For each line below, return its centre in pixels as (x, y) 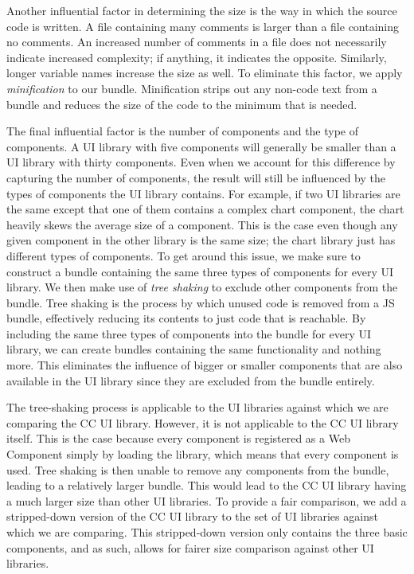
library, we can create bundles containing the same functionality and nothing (194, 349)
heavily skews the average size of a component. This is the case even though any (202, 224)
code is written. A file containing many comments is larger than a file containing (203, 26)
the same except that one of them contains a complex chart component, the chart (205, 209)
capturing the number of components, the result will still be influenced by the (196, 177)
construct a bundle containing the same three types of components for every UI (200, 271)
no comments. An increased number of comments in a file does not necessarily (197, 42)
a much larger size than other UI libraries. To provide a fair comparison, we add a (207, 500)
